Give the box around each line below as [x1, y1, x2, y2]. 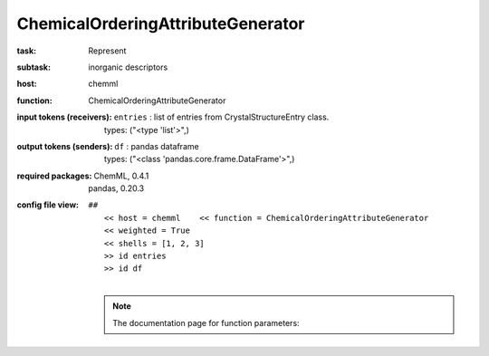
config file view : [16, 199, 80, 210]
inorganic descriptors [88, 62, 168, 72]
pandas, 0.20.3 [88, 183, 145, 194]
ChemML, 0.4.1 [93, 170, 149, 181]
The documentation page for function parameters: [112, 317, 300, 328]
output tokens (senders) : [16, 140, 113, 151]
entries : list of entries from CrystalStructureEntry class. [113, 111, 330, 122]
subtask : [16, 62, 52, 72]
